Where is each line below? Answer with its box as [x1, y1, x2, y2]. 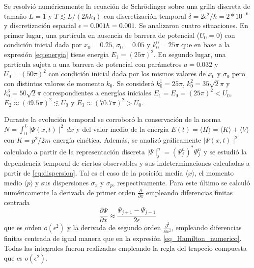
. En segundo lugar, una [153, 49, 226, 59]
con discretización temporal [104, 10, 186, 21]
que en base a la [181, 39, 230, 50]
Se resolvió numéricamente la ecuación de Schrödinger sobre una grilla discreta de [4, 1, 250, 11]
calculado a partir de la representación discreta [4, 146, 145, 156]
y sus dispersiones [35, 177, 89, 187]
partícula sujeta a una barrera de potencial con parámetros [4, 59, 182, 69]
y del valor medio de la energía [76, 123, 169, 134]
